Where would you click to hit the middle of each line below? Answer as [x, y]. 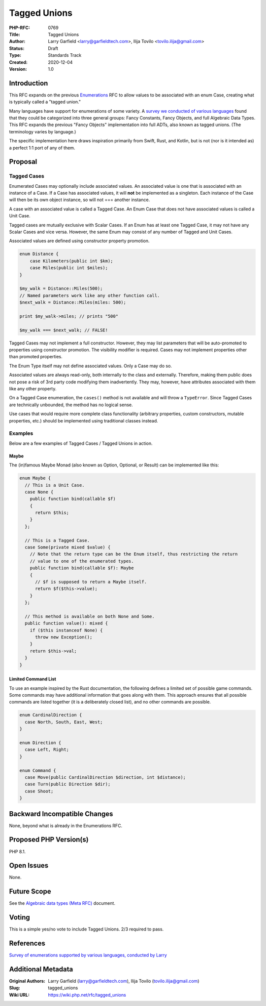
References [27, 943]
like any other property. [33, 389]
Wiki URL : [19, 995]
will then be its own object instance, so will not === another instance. [80, 200]
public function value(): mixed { [66, 623]
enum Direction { [40, 743]
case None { [39, 492]
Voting [19, 917]
